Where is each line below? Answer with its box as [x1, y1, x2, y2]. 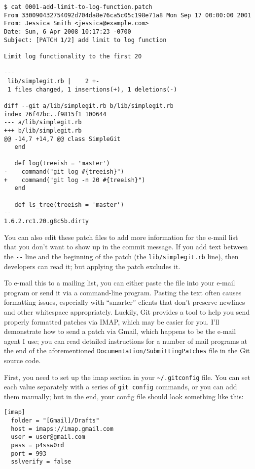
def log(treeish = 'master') [14, 160, 110, 167]
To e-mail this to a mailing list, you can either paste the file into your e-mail [4, 278, 235, 288]
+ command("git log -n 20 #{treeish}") [4, 176, 146, 184]
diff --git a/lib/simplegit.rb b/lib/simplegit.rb [4, 102, 174, 109]
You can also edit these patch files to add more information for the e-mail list [4, 232, 238, 242]
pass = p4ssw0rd [11, 442, 64, 449]
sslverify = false [11, 458, 72, 466]
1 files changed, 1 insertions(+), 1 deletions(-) [7, 86, 177, 93]
